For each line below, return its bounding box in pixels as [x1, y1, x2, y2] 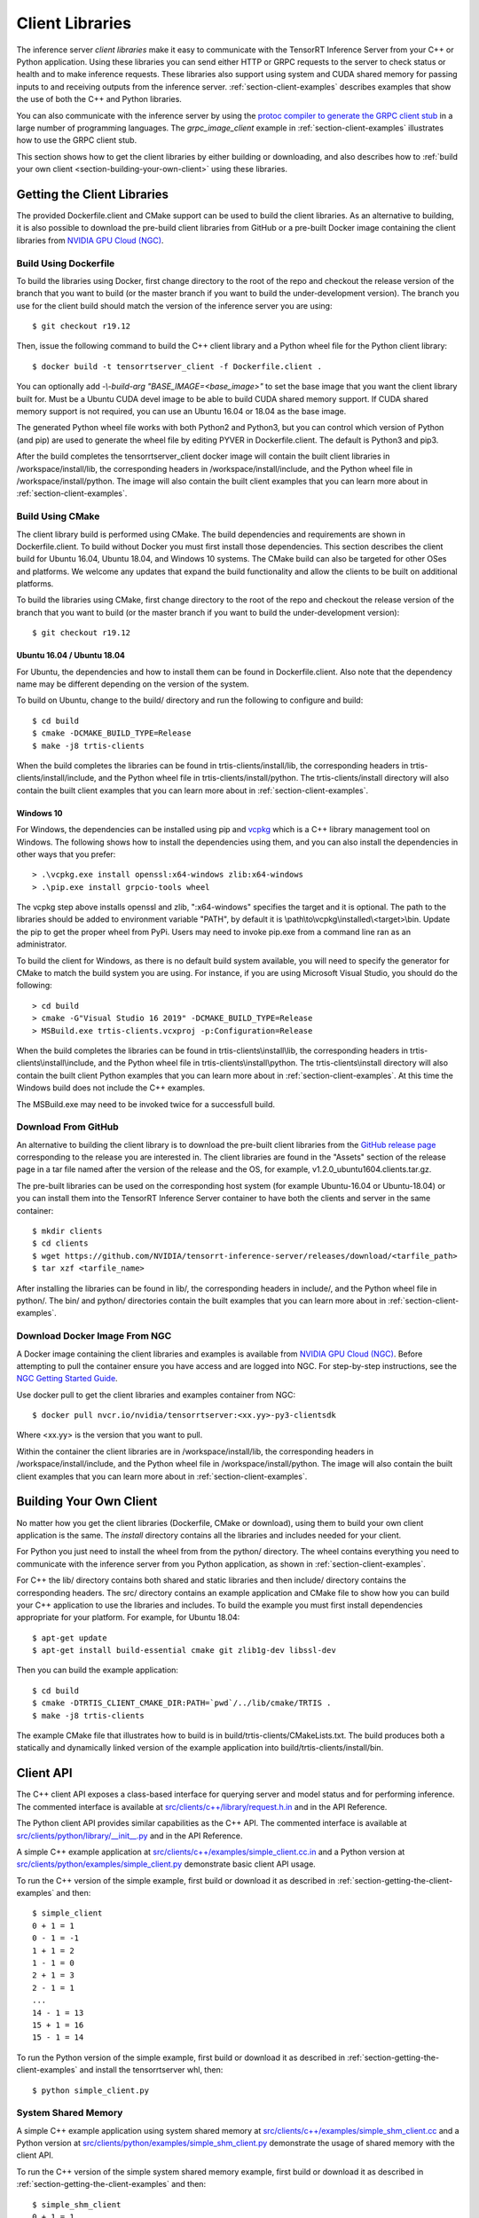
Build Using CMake [16, 510, 100, 523]
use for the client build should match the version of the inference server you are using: [16, 300, 333, 311]
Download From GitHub [16, 1121, 119, 1133]
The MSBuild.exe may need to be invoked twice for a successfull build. [16, 1098, 275, 1109]
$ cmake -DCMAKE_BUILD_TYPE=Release [32, 728, 192, 738]
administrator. [16, 939, 67, 949]
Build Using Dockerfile [16, 257, 115, 270]
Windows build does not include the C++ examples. [16, 1082, 206, 1093]
